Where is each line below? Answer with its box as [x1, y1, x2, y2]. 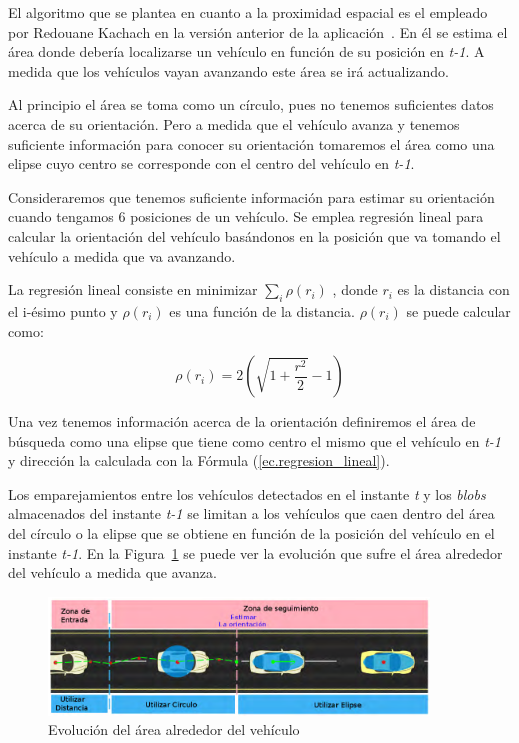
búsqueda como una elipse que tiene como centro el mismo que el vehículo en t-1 [8, 430, 502, 451]
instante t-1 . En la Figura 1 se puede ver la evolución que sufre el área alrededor [8, 542, 503, 563]
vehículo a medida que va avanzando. [8, 245, 236, 266]
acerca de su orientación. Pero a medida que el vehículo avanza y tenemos [8, 113, 460, 134]
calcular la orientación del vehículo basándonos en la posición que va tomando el [8, 225, 501, 246]
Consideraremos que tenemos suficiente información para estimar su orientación [8, 186, 495, 207]
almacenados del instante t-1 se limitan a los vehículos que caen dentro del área [8, 503, 495, 524]
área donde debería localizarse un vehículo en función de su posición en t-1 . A [8, 41, 485, 62]
